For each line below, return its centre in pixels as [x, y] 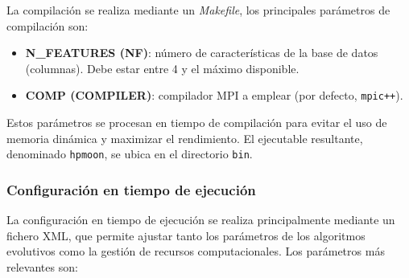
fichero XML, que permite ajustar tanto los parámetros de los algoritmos [186, 235]
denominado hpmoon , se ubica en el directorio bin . [130, 154]
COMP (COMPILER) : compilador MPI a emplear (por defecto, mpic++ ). [214, 95]
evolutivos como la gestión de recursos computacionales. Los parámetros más [196, 251]
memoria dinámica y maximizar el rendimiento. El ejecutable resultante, [185, 138]
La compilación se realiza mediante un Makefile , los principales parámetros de [198, 10]
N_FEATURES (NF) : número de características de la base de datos [202, 53]
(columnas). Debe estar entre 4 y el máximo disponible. [162, 68]
